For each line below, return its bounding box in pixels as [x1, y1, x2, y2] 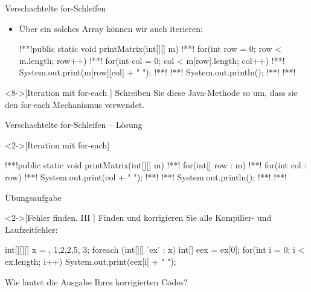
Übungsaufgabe [5, 191, 62, 203]
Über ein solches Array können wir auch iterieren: [19, 22, 203, 34]
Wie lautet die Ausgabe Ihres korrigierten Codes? [5, 275, 188, 288]
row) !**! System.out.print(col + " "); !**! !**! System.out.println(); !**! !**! [5, 170, 287, 183]
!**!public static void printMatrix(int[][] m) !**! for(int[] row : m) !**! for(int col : [5, 159, 307, 171]
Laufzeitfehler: [5, 223, 58, 235]
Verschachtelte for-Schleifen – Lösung [5, 118, 143, 131]
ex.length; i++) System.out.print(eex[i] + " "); [5, 255, 176, 267]
